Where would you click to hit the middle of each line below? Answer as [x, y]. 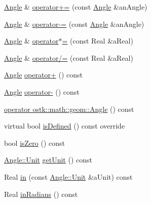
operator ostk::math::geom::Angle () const [69, 109]
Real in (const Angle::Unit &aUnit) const [68, 176]
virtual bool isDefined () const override [65, 126]
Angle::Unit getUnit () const [48, 160]
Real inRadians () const [41, 194]
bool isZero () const [34, 143]
